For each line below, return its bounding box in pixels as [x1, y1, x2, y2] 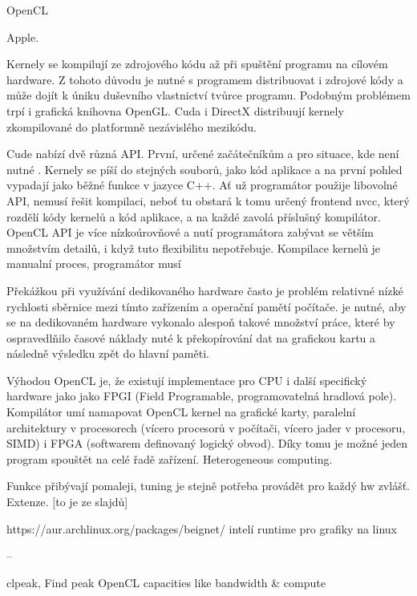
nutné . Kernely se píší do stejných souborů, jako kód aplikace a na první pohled [6, 160, 403, 177]
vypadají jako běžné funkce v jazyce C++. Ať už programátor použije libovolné [6, 176, 398, 193]
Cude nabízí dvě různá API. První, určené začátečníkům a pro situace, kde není [6, 145, 399, 162]
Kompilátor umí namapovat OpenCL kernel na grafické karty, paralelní [6, 403, 356, 420]
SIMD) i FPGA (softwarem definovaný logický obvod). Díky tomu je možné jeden [6, 435, 407, 452]
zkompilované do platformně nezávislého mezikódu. [6, 118, 257, 135]
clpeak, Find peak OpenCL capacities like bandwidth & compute [6, 574, 326, 590]
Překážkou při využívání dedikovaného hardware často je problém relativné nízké [6, 282, 403, 298]
